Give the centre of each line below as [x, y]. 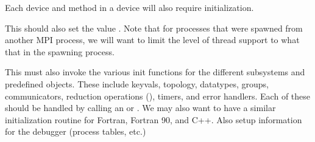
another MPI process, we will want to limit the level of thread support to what [152, 40]
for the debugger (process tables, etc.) [76, 131]
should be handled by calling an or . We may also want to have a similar [140, 108]
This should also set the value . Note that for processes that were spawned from [154, 28]
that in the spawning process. [60, 51]
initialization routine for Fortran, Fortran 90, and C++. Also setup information [154, 119]
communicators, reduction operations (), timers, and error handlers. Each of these [158, 96]
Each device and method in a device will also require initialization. [129, 7]
